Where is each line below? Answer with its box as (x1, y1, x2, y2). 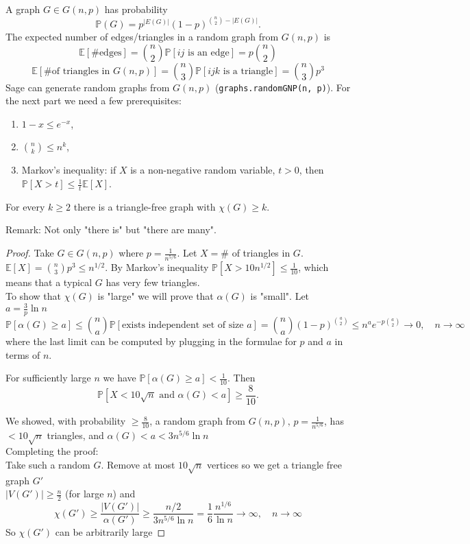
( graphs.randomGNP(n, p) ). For (214, 80, 351, 94)
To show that (5, 289, 61, 303)
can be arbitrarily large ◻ (55, 525, 166, 539)
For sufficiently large (5, 370, 91, 385)
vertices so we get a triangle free (206, 457, 342, 471)
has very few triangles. (106, 275, 200, 289)
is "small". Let (250, 289, 310, 303)
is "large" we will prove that (97, 289, 214, 303)
